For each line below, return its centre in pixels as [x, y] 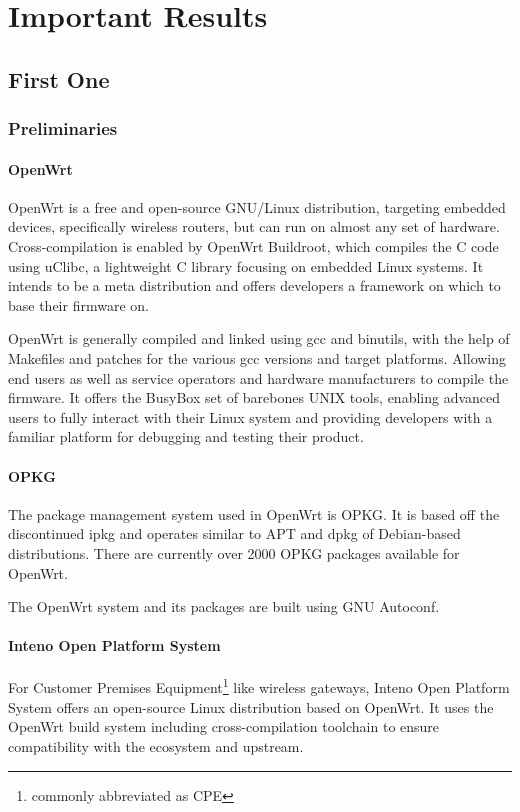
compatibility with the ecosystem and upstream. [156, 745]
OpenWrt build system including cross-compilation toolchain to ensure [224, 726]
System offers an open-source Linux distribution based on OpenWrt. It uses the [251, 706]
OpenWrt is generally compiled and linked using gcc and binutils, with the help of [259, 338]
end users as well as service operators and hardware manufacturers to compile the [258, 377]
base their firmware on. [78, 304]
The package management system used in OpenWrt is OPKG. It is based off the [254, 513]
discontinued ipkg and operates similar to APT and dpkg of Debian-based [234, 533]
